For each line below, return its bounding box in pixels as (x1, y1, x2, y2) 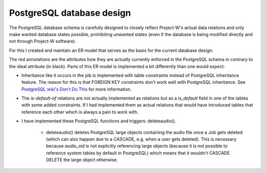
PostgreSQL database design (9, 7, 131, 18)
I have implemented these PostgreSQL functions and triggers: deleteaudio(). (21, 118, 176, 124)
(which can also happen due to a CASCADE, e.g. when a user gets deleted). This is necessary (46, 136, 236, 142)
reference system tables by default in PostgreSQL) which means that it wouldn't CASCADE (46, 150, 230, 156)
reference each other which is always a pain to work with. (21, 109, 139, 115)
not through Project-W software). (9, 38, 76, 44)
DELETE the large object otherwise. (46, 157, 118, 163)
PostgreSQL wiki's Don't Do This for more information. (21, 86, 132, 92)
